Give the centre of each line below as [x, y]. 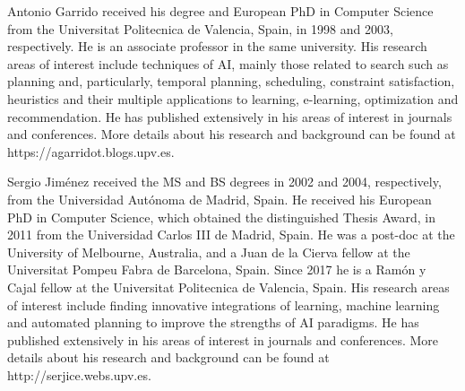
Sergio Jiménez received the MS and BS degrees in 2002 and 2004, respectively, [224, 182]
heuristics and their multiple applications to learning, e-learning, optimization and [233, 98]
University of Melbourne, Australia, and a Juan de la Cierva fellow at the [209, 252]
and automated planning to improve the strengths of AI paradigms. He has [213, 322]
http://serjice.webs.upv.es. [79, 374]
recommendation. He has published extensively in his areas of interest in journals [230, 116]
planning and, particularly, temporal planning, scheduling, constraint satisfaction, [231, 81]
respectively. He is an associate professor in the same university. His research [217, 46]
